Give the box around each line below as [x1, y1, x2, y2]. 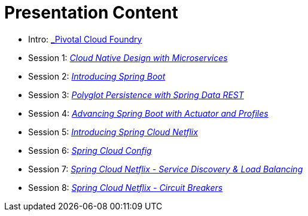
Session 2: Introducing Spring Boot [28, 71, 166, 81]
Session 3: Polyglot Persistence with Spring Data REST [28, 89, 244, 100]
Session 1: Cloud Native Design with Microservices [28, 52, 228, 63]
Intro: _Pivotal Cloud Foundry [28, 34, 142, 44]
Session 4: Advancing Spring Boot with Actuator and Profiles [28, 108, 269, 118]
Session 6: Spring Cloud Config [28, 145, 152, 156]
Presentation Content [4, 2, 178, 23]
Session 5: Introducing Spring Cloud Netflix [28, 126, 198, 137]
